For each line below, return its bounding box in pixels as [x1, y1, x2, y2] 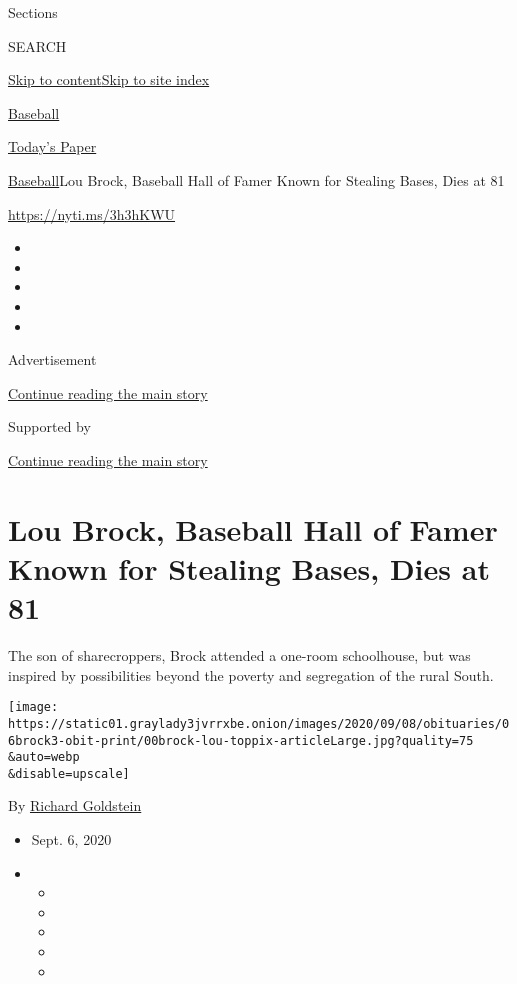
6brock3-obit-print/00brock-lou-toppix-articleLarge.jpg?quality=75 [8, 733, 474, 748]
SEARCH [8, 35, 67, 56]
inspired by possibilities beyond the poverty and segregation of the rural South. [8, 664, 494, 685]
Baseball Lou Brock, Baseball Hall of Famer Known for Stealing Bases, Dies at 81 [8, 169, 505, 190]
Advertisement [8, 349, 97, 370]
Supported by [8, 416, 91, 437]
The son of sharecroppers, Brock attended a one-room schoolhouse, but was [8, 645, 471, 665]
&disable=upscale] [8, 766, 130, 781]
